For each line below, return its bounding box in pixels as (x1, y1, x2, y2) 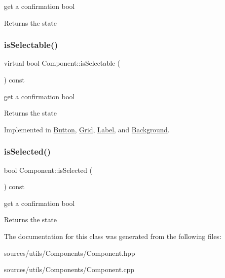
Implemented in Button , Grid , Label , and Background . (4, 124, 170, 134)
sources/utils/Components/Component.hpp (4, 247, 135, 258)
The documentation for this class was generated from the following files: (4, 231, 222, 241)
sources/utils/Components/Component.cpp (4, 264, 135, 275)
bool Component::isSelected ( (4, 164, 92, 175)
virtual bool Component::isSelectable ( (4, 58, 120, 68)
